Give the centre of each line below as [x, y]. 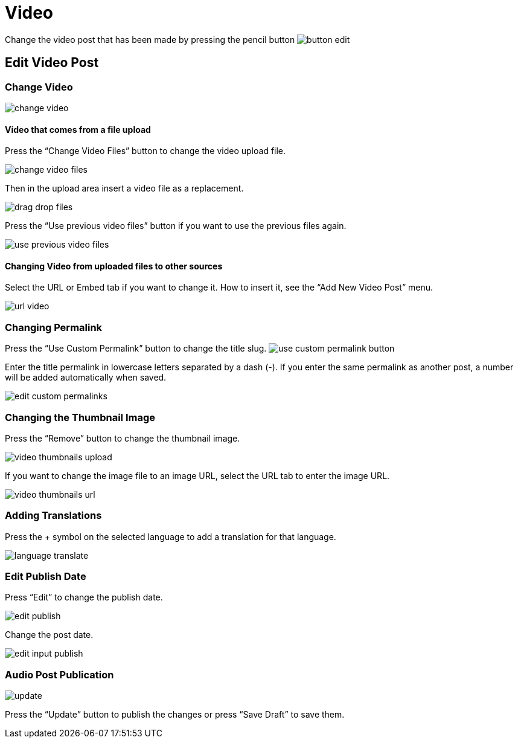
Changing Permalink [54, 327]
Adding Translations [53, 516]
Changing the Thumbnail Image [80, 417]
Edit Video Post [52, 63]
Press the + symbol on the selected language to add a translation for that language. [171, 536]
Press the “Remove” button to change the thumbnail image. [123, 438]
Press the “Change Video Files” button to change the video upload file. [145, 151]
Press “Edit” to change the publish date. [84, 597]
